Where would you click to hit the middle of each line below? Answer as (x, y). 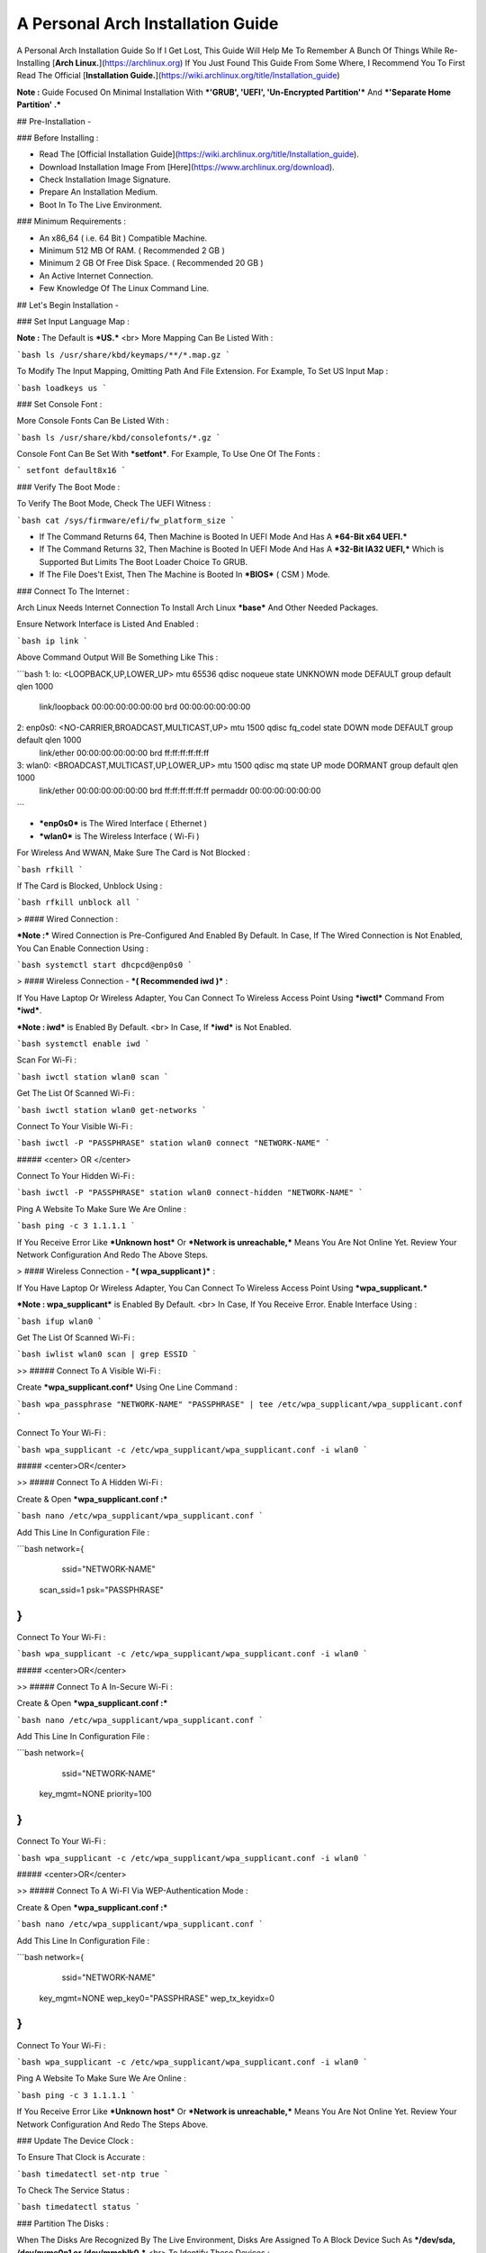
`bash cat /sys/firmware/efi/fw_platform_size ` (126, 520)
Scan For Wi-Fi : (46, 1060)
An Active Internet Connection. (96, 276)
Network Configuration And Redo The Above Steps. (112, 1255)
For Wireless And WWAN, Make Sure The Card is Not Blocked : (134, 853)
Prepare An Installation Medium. (99, 192)
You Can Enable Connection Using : (82, 948)
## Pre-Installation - (54, 121)
